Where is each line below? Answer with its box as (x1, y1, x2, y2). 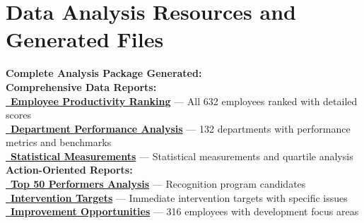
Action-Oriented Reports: (6, 162, 133, 177)
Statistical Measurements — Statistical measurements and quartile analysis (11, 148, 353, 163)
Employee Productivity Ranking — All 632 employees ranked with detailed (11, 93, 358, 108)
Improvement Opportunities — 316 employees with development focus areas (11, 204, 359, 219)
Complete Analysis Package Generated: (6, 66, 202, 80)
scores (6, 107, 31, 122)
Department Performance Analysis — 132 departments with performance (11, 121, 351, 135)
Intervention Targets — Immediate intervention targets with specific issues (11, 190, 348, 205)
